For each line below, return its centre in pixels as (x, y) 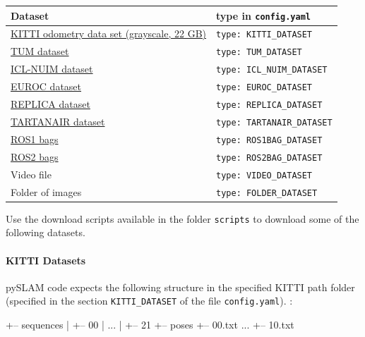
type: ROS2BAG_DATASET (269, 158)
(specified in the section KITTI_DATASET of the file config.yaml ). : (149, 301)
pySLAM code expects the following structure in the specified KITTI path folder (180, 287)
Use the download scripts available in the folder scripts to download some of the (182, 218)
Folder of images (46, 191)
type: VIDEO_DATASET (264, 175)
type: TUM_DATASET (259, 53)
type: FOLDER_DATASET (267, 193)
